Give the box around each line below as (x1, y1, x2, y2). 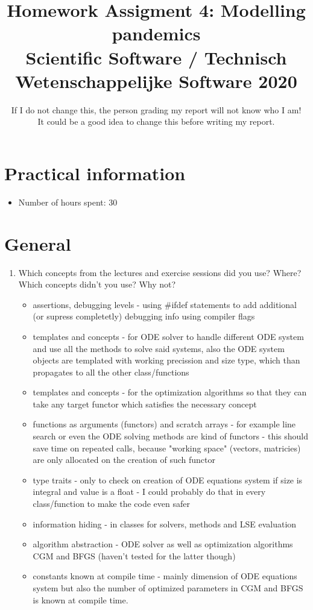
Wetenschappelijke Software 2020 (15, 68, 297, 93)
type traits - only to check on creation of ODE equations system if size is (33, 473, 303, 486)
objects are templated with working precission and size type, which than (33, 354, 300, 366)
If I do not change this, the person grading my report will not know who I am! (11, 103, 302, 116)
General (4, 231, 71, 256)
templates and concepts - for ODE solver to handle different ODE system (33, 330, 304, 342)
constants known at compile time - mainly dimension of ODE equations (33, 570, 297, 582)
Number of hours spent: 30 (18, 195, 118, 208)
